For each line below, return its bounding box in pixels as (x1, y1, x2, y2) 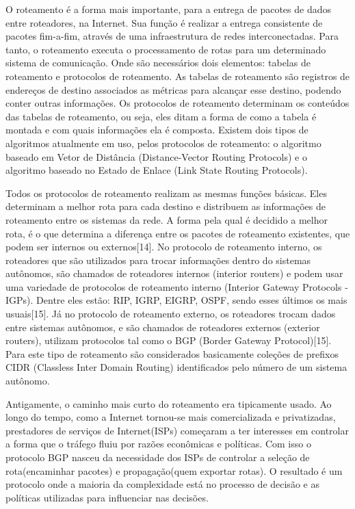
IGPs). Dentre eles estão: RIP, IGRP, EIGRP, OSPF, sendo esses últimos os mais (5, 293, 347, 307)
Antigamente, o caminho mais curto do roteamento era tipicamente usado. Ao (5, 396, 332, 410)
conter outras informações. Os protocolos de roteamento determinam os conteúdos (5, 96, 350, 110)
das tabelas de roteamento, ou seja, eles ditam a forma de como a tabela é (5, 109, 317, 123)
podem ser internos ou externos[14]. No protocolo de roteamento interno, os (5, 239, 322, 254)
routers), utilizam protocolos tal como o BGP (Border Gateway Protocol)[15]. (5, 333, 332, 348)
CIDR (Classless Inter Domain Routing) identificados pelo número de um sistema (5, 360, 347, 374)
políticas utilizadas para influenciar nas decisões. (5, 490, 209, 504)
